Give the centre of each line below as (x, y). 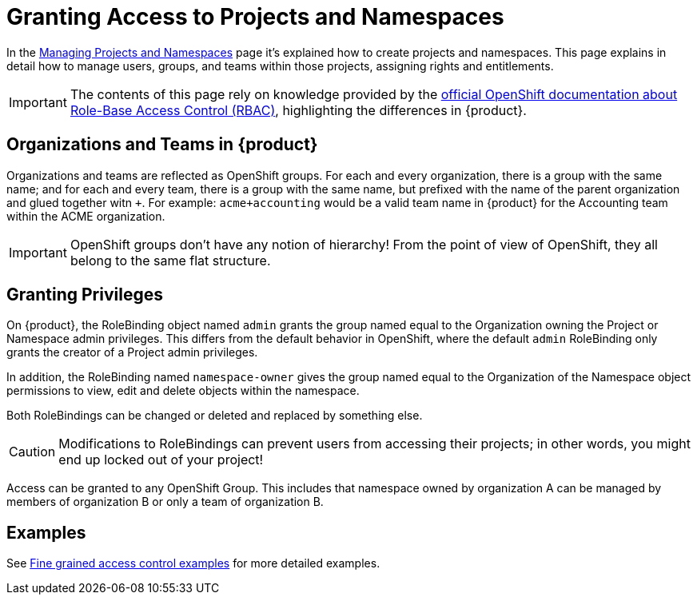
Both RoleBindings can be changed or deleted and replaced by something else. (215, 416)
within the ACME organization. (86, 216)
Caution (32, 452)
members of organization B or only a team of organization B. (165, 502)
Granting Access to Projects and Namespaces (255, 17)
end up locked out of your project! (161, 460)
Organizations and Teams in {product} (162, 145)
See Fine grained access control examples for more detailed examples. (193, 563)
